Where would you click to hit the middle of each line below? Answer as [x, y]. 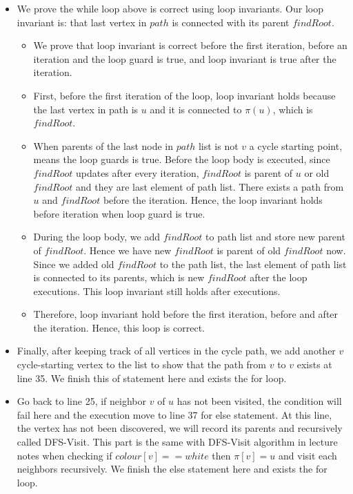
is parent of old [249, 250]
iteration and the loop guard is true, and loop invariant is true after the [185, 58]
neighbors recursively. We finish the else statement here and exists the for [172, 469]
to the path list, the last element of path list [253, 264]
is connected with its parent [231, 22]
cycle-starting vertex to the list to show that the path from [142, 364]
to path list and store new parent [275, 237]
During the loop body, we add [97, 237]
